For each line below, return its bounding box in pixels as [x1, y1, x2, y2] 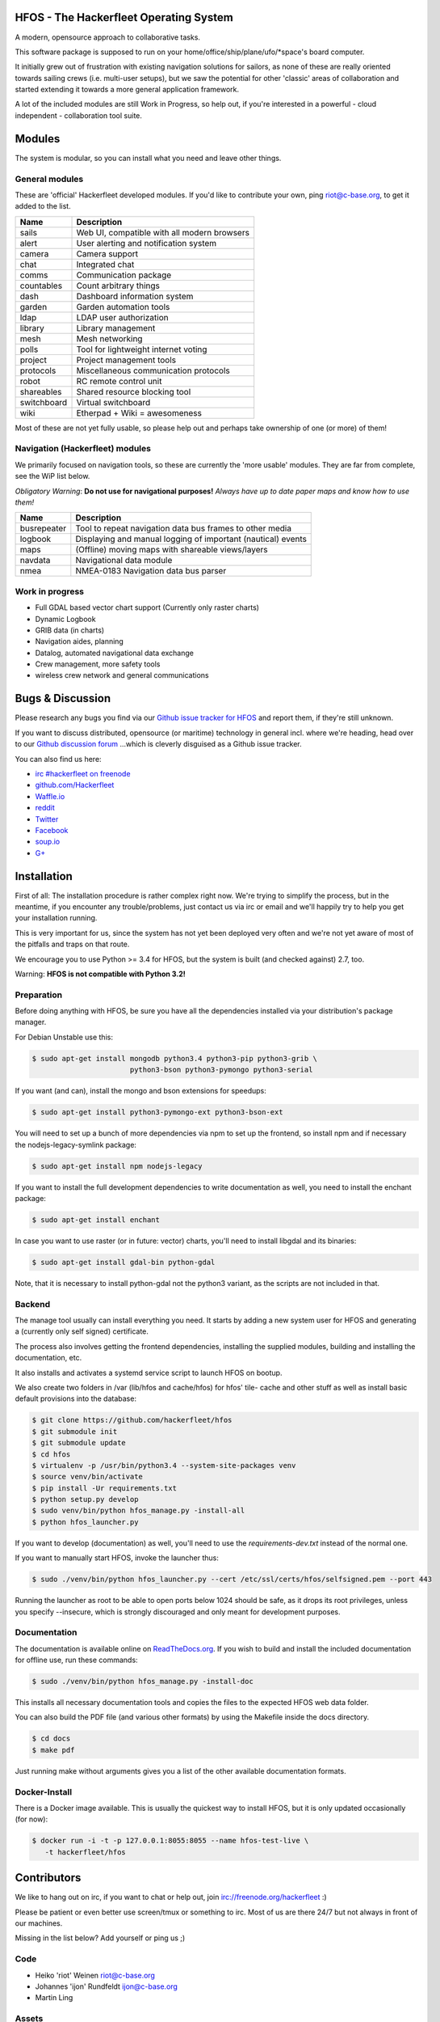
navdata [19, 555, 51, 566]
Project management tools [76, 354, 177, 366]
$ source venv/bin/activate [31, 1472, 143, 1482]
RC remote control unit [76, 375, 162, 387]
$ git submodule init [31, 1427, 118, 1436]
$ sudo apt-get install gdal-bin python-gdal [31, 1258, 216, 1267]
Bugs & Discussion [15, 692, 111, 705]
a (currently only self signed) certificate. [15, 1326, 149, 1336]
